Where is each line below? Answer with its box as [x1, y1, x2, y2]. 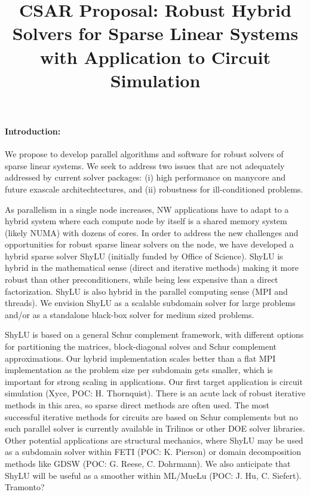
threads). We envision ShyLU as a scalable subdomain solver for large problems [5, 297, 296, 309]
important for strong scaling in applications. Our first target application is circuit [5, 375, 303, 387]
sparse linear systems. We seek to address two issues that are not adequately [5, 159, 285, 172]
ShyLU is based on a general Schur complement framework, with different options [5, 328, 304, 341]
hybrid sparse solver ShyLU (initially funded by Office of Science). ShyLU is [5, 249, 283, 262]
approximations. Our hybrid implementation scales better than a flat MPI [5, 352, 276, 364]
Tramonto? [5, 481, 45, 493]
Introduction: [5, 124, 61, 137]
